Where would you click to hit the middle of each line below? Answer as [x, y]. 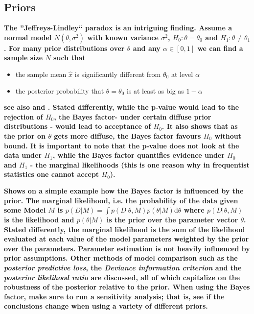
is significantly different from [118, 74]
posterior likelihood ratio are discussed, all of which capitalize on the [122, 277]
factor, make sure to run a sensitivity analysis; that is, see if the [114, 296]
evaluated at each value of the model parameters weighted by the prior [127, 239]
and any [147, 48]
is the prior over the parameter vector [172, 220]
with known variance [123, 37]
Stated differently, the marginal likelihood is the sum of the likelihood [125, 229]
